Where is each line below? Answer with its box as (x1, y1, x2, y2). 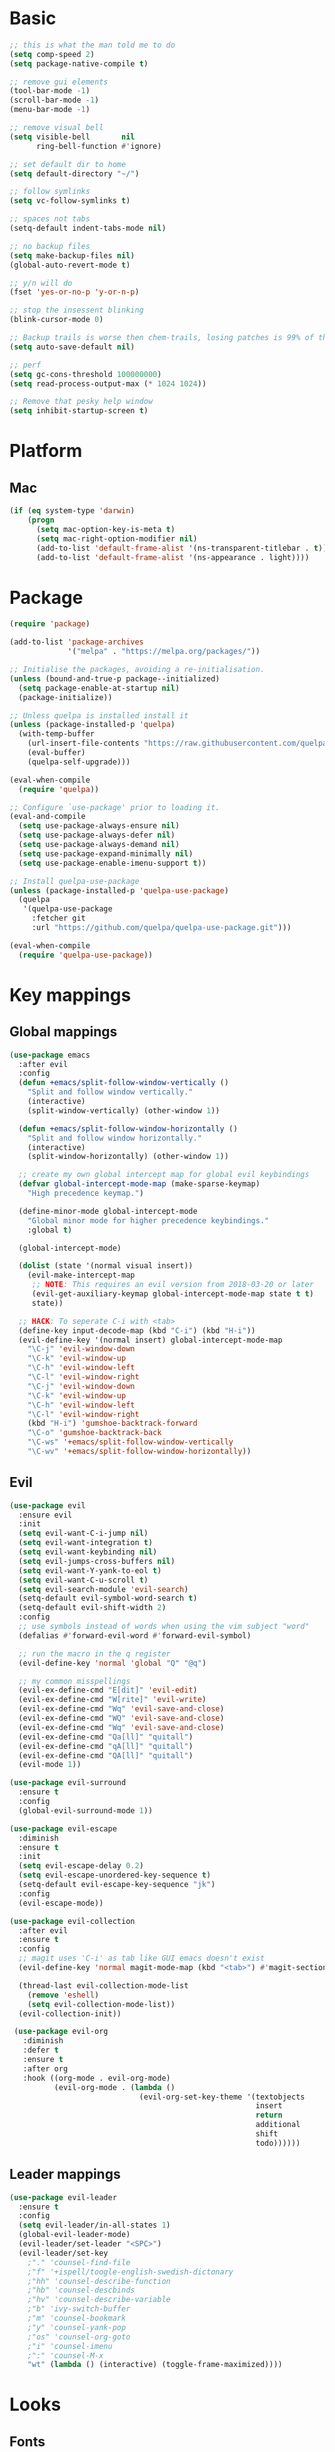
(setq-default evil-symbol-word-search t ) (18, 1593, 198, 1604)
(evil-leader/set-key (18, 2248, 109, 2258)
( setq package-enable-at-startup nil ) (18, 683, 181, 693)
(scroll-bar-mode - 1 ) (9, 95, 100, 106)
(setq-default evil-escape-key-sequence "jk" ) (18, 1880, 216, 1890)
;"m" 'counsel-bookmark (27, 2313, 127, 2323)
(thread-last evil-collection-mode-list (18, 1980, 189, 1991)
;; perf (9, 360, 42, 370)
